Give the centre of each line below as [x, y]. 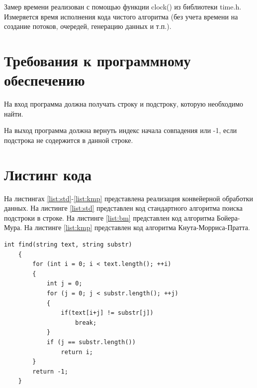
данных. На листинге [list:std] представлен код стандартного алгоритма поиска [123, 208]
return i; [77, 352]
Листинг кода [48, 174]
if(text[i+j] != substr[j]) [107, 313]
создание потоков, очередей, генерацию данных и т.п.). [88, 26]
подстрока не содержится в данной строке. [69, 140]
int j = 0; [64, 284]
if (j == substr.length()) [91, 342]
